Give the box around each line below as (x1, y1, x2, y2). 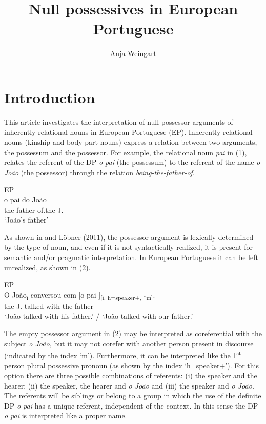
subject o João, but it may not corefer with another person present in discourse (4, 338, 254, 348)
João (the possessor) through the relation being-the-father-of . (4, 167, 195, 177)
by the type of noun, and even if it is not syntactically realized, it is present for (4, 242, 253, 252)
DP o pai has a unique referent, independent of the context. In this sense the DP (4, 400, 258, 411)
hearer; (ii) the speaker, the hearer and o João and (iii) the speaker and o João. (4, 380, 255, 391)
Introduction (4, 86, 95, 107)
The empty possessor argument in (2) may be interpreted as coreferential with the (4, 328, 262, 339)
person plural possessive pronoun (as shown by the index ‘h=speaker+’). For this (4, 360, 259, 371)
